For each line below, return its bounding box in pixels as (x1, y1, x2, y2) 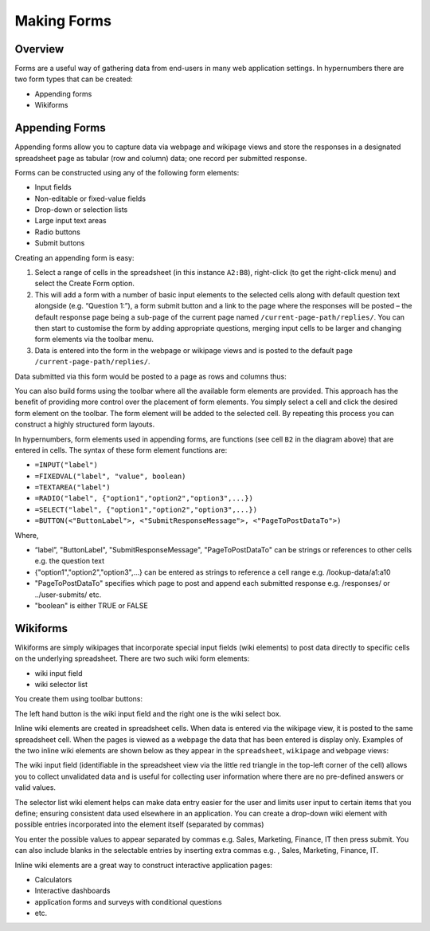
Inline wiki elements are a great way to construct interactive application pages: (14, 860, 272, 870)
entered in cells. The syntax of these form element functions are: (14, 445, 228, 454)
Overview (14, 42, 64, 56)
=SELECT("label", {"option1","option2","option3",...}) (34, 505, 258, 514)
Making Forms (14, 12, 111, 29)
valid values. (14, 783, 56, 792)
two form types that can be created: (14, 74, 133, 84)
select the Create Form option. (34, 279, 135, 289)
